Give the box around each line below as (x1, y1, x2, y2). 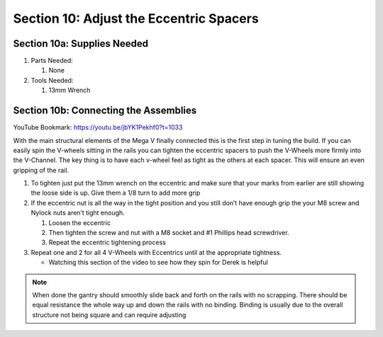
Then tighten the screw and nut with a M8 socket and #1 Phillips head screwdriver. (48, 229, 290, 237)
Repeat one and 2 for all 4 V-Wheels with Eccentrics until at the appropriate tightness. (30, 248, 282, 256)
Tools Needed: (30, 76, 74, 84)
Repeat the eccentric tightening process (48, 238, 166, 247)
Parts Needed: (30, 57, 74, 65)
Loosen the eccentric (48, 218, 111, 227)
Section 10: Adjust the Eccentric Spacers (13, 11, 259, 26)
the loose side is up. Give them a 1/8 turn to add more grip (30, 188, 201, 198)
